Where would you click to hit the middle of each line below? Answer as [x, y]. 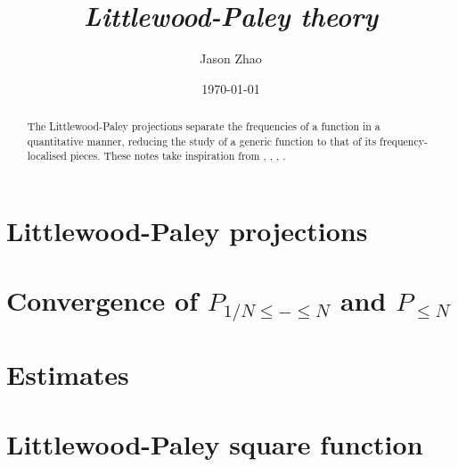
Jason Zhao [231, 58]
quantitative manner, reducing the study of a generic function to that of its [202, 141]
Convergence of [102, 300]
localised [47, 156]
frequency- [404, 141]
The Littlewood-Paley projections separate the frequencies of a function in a [204, 126]
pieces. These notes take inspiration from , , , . [178, 156]
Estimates [68, 374]
